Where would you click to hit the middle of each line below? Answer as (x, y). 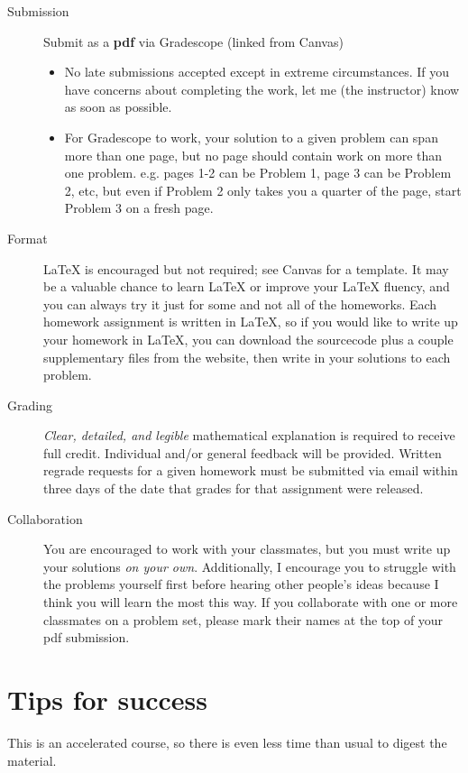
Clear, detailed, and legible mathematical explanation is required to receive (249, 435)
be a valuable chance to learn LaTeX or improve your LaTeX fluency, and (247, 286)
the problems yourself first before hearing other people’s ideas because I (241, 584)
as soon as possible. (118, 107)
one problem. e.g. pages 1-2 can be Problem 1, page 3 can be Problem (258, 173)
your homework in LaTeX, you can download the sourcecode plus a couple (248, 339)
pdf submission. (87, 637)
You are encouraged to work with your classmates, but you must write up (247, 549)
